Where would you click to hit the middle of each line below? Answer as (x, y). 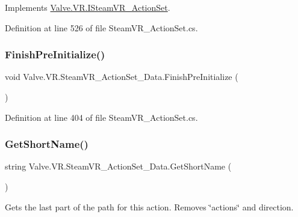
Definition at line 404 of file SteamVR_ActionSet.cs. (101, 117)
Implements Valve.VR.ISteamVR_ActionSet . (88, 7)
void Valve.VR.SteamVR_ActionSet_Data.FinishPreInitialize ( (122, 77)
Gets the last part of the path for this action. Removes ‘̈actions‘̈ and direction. (149, 206)
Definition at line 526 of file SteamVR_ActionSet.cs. (101, 27)
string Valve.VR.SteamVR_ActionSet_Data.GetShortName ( (118, 166)
